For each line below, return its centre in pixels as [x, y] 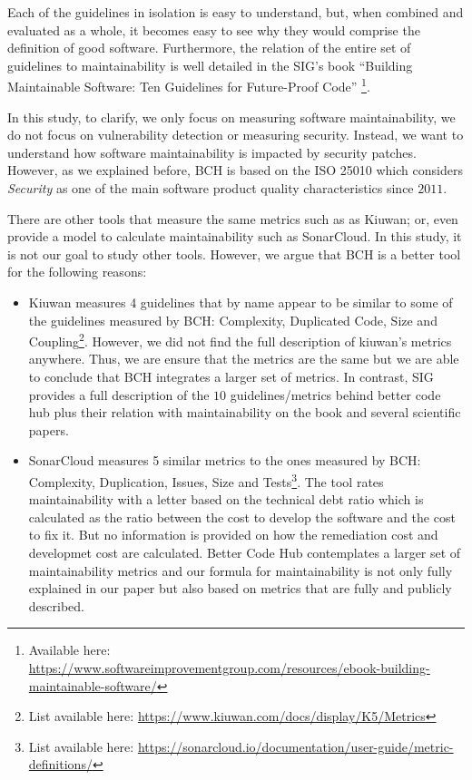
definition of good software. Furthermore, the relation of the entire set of [209, 48]
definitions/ [60, 764]
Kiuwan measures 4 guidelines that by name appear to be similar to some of [241, 302]
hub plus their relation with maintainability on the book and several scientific [245, 412]
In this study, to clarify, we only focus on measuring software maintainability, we [231, 117]
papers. [49, 429]
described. [56, 605]
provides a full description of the [119, 394]
